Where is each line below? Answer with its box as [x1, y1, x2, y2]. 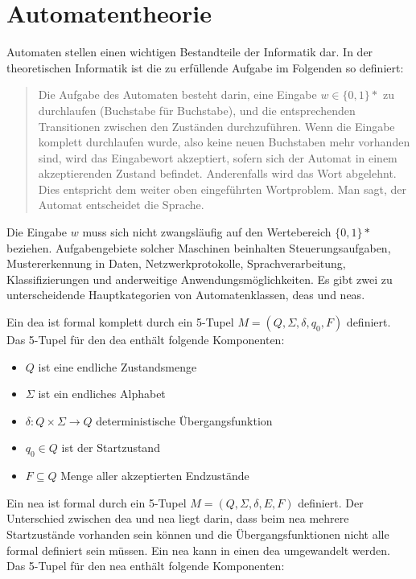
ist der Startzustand [61, 439, 160, 456]
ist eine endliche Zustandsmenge [38, 358, 197, 375]
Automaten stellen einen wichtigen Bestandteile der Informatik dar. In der [6, 43, 373, 60]
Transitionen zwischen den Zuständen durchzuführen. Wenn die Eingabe [38, 117, 395, 134]
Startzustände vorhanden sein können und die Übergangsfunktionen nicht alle [6, 525, 389, 542]
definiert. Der [298, 494, 364, 511]
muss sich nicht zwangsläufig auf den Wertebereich [82, 224, 332, 240]
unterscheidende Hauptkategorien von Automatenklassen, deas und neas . [6, 286, 365, 303]
